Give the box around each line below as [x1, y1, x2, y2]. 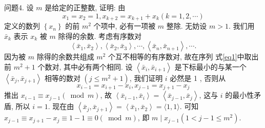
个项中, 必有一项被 [93, 20, 156, 31]
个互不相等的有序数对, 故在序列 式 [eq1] [108, 51, 237, 62]
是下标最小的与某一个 [174, 61, 247, 72]
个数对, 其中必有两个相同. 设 [37, 61, 133, 72]
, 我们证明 [129, 72, 163, 83]
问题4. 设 [4, 2, 34, 12]
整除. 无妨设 [166, 20, 207, 31]
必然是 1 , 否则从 [170, 72, 226, 83]
